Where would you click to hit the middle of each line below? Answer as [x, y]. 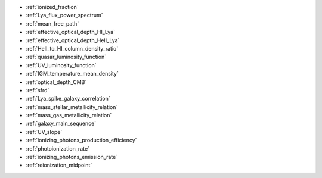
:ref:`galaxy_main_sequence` [61, 124]
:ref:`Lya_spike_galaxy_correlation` [68, 99]
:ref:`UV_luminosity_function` [61, 65]
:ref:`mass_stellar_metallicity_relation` [72, 107]
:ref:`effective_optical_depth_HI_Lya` [71, 32]
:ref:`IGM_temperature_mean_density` [72, 74]
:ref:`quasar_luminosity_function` [66, 57]
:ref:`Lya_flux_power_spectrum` [65, 15]
